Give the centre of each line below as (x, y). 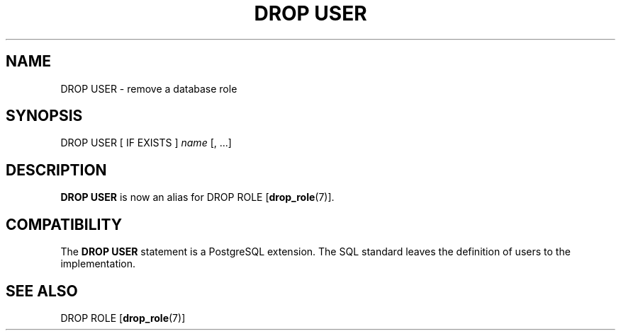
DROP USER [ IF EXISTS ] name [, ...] (146, 143)
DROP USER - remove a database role (149, 88)
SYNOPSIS (44, 116)
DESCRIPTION (56, 170)
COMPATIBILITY (64, 224)
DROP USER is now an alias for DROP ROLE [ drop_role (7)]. (197, 197)
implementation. (98, 264)
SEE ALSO (42, 291)
